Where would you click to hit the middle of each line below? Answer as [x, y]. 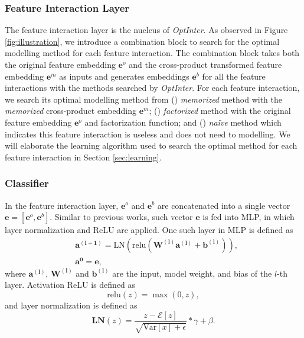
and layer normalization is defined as [71, 305]
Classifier [27, 183]
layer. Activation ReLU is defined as [70, 285]
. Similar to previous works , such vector [121, 217]
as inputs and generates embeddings [124, 76]
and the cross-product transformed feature [205, 64]
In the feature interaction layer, [62, 205]
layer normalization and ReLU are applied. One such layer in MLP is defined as [149, 230]
